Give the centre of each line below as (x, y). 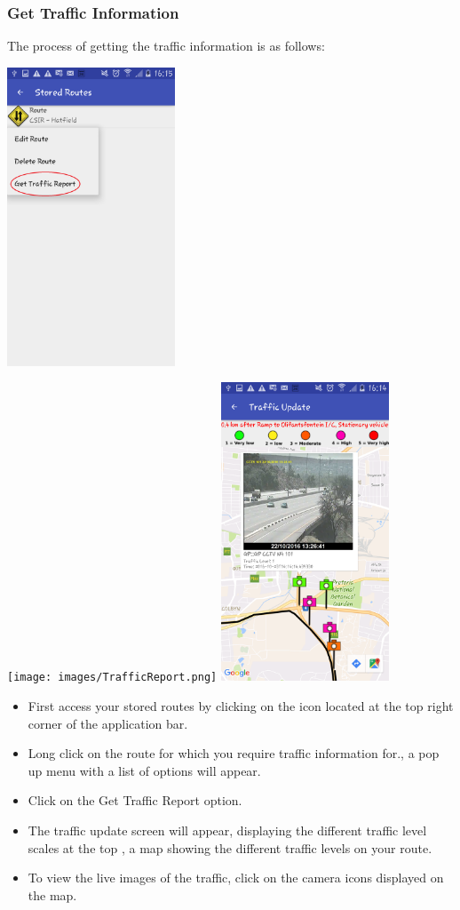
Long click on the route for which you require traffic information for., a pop (234, 753)
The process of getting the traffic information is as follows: (166, 46)
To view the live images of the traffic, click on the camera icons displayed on (236, 878)
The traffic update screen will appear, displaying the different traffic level (227, 830)
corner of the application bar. (108, 723)
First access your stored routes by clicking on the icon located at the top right (241, 705)
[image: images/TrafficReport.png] (112, 678)
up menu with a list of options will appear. (144, 770)
